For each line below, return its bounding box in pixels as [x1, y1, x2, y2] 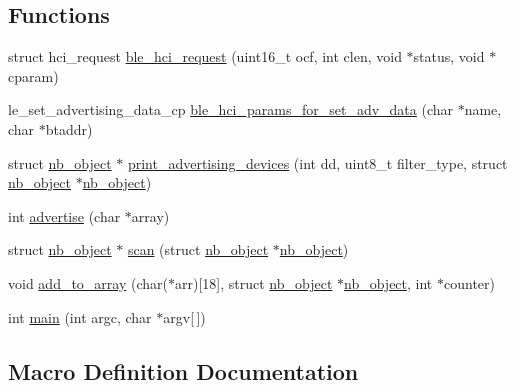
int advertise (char [8, 205, 121, 226]
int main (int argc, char [8, 306, 152, 327]
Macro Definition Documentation [8, 355, 359, 386]
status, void [413, 46, 485, 67]
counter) [443, 272, 495, 293]
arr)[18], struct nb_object [175, 272, 333, 293]
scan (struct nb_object [127, 239, 269, 260]
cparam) [8, 65, 59, 86]
